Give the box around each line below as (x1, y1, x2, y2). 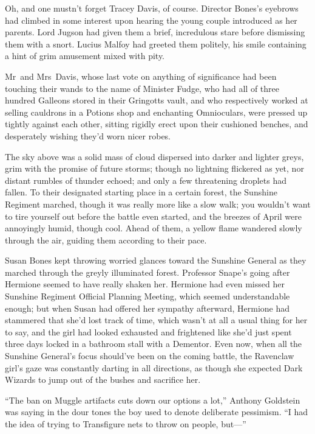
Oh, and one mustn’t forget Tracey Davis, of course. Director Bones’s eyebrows (5, 2, 299, 14)
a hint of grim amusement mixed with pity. (5, 49, 165, 62)
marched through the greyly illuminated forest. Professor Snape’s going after (5, 265, 290, 278)
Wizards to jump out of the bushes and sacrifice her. (5, 373, 201, 386)
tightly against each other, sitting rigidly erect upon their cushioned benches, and (5, 117, 308, 130)
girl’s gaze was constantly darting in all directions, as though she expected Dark (5, 361, 303, 374)
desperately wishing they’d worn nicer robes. (5, 129, 171, 142)
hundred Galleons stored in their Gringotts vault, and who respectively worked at (5, 94, 308, 107)
